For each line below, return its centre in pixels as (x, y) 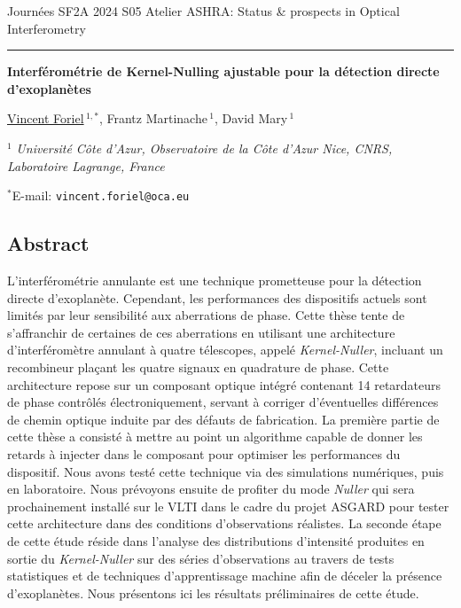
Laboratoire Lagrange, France (86, 165)
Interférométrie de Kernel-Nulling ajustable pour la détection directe (223, 71)
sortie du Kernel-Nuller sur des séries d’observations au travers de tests (201, 558)
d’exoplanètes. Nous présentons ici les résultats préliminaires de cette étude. (213, 592)
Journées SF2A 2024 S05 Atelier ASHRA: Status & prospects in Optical (203, 11)
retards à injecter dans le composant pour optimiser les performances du (204, 453)
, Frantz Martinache (153, 118)
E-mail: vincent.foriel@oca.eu (101, 195)
